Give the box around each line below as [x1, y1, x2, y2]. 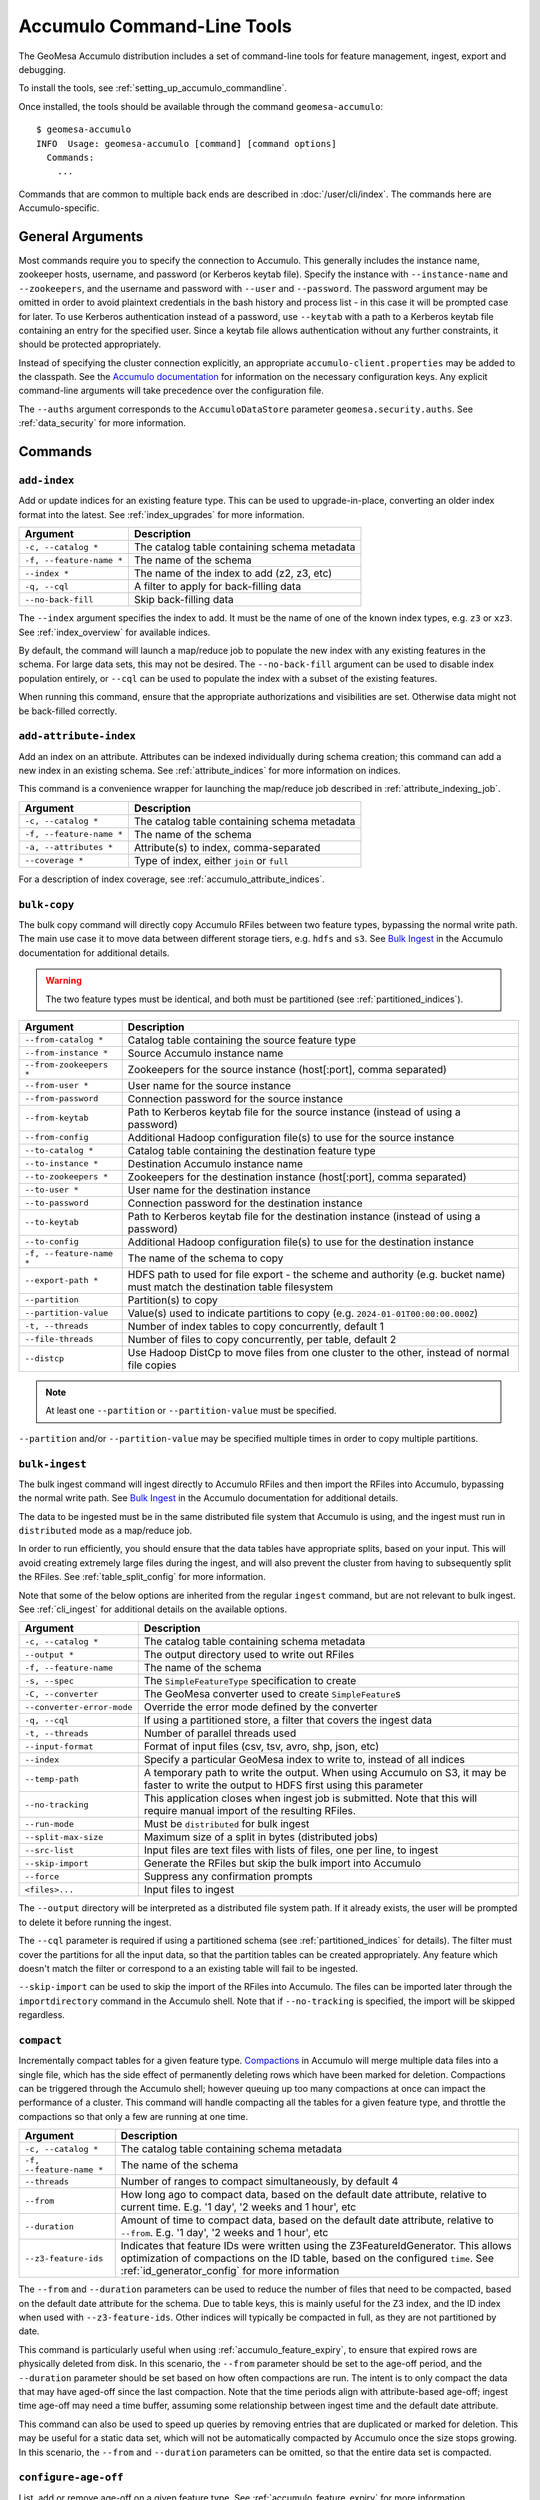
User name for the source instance [127, 1078, 292, 1092]
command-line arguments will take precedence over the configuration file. [18, 385, 325, 397]
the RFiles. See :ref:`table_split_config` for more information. [18, 1571, 267, 1583]
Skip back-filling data [133, 593, 234, 607]
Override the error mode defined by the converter [143, 1700, 378, 1714]
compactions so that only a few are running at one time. [18, 2110, 249, 2122]
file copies [127, 1358, 177, 1372]
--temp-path [24, 1773, 79, 1784]
